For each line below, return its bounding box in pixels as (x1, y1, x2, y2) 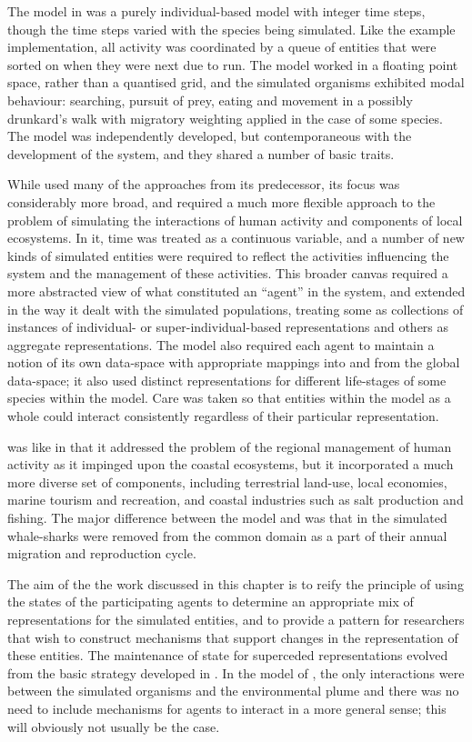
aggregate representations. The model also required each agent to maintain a (7, 335, 435, 354)
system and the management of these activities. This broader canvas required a (7, 264, 448, 283)
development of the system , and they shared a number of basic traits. (7, 144, 395, 163)
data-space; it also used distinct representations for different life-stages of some (7, 370, 447, 389)
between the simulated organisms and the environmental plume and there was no (7, 681, 459, 700)
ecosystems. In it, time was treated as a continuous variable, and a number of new (7, 228, 465, 247)
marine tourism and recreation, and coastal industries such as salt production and (7, 490, 464, 509)
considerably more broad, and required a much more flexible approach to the (7, 192, 436, 211)
